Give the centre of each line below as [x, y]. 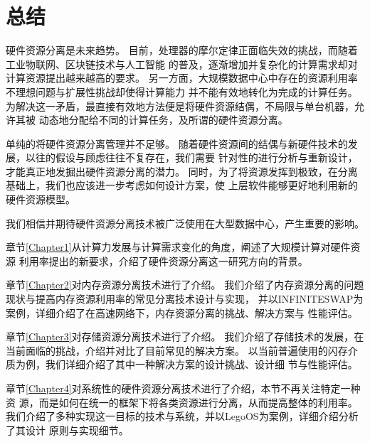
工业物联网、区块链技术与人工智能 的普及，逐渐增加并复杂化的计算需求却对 [182, 64]
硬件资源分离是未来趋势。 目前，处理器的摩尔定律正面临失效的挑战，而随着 [182, 50]
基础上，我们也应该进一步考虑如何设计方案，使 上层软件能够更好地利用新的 [182, 185]
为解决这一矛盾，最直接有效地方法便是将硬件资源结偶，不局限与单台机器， [180, 106]
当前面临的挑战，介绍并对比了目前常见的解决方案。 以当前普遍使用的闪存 [177, 350]
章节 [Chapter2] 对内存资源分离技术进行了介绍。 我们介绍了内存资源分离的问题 [185, 285]
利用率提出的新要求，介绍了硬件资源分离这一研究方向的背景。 [163, 260]
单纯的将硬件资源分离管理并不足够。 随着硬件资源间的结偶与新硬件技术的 [177, 143]
